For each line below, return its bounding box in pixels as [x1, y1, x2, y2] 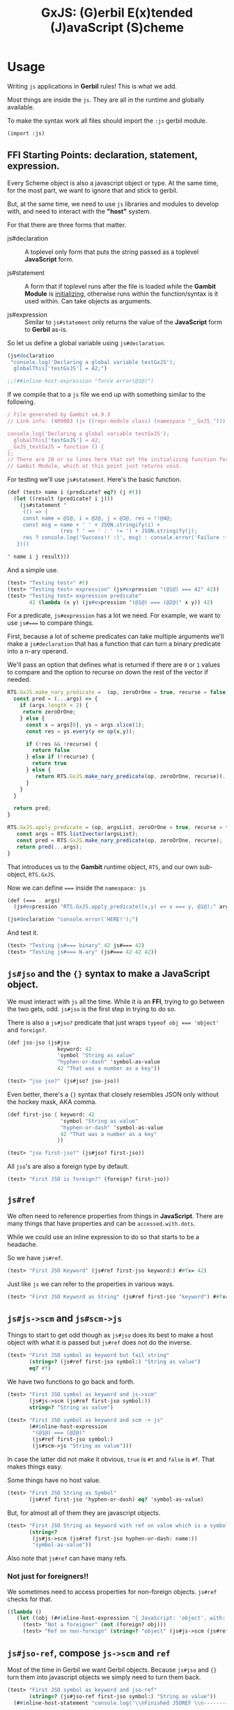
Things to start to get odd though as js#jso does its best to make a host [7, 1331, 214, 1340]
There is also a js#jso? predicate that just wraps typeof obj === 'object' [7, 1018, 219, 1027]
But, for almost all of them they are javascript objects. [7, 1508, 161, 1517]
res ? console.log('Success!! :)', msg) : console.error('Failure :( [22, 534, 229, 541]
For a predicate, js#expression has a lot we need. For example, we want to [7, 612, 221, 620]
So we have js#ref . [7, 1253, 63, 1262]
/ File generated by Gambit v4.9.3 [7, 411, 111, 418]
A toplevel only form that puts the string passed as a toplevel [24, 248, 199, 256]
